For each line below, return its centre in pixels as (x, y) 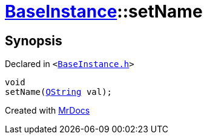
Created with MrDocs (48, 111)
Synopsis (34, 40)
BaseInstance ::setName (104, 11)
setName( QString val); (59, 92)
